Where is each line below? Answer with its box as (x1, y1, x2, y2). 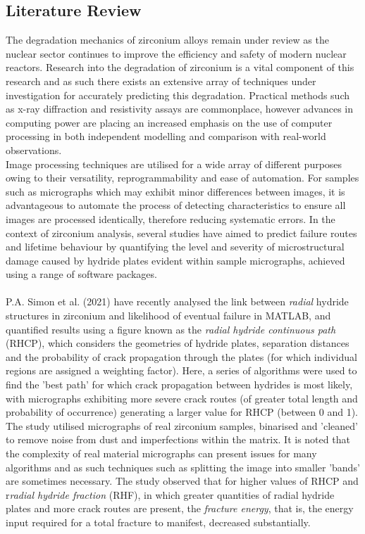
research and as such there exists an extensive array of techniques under (6, 73, 316, 88)
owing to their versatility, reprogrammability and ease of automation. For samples (6, 170, 359, 185)
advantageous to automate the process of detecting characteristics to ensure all (6, 198, 346, 212)
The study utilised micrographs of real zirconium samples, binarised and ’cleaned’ (6, 418, 359, 433)
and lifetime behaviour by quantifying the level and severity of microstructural (6, 239, 345, 254)
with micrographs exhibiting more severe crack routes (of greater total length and (6, 390, 358, 405)
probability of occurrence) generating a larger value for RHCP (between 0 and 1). (6, 405, 359, 419)
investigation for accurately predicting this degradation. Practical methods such (6, 87, 350, 102)
